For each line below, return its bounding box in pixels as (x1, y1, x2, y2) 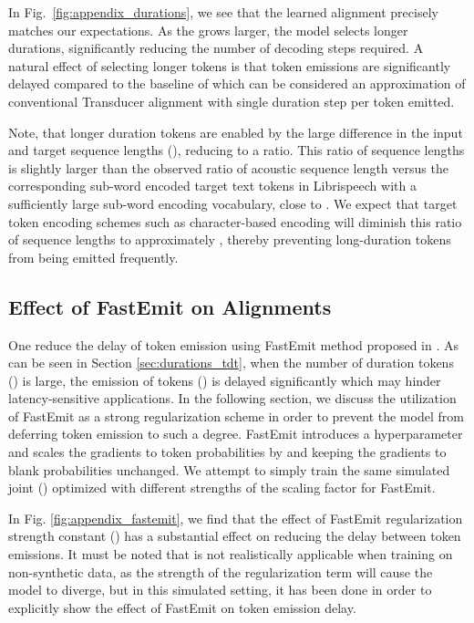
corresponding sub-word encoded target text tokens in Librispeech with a (8, 176, 417, 195)
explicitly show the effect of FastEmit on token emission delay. (8, 597, 356, 617)
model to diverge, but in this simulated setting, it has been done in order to (8, 580, 432, 599)
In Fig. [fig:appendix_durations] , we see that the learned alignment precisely (8, 3, 438, 21)
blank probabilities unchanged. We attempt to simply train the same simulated (8, 460, 450, 479)
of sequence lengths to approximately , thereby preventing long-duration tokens (8, 230, 451, 249)
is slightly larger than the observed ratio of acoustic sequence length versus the (8, 158, 448, 177)
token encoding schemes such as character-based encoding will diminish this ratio (8, 212, 462, 231)
